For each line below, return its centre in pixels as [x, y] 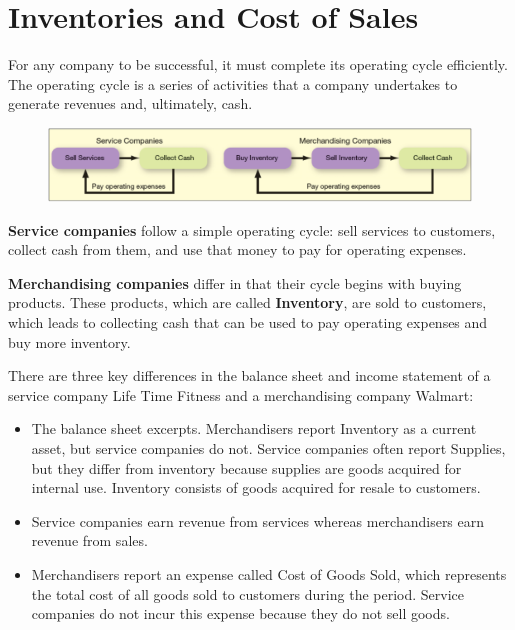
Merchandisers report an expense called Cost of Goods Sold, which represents [269, 573]
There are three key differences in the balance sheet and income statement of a [249, 375]
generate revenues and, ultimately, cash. [130, 103]
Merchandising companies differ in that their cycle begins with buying [235, 282]
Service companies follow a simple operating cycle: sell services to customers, [252, 229]
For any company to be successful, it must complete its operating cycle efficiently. [258, 64]
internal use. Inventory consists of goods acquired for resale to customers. [256, 487]
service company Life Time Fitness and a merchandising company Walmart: [241, 394]
